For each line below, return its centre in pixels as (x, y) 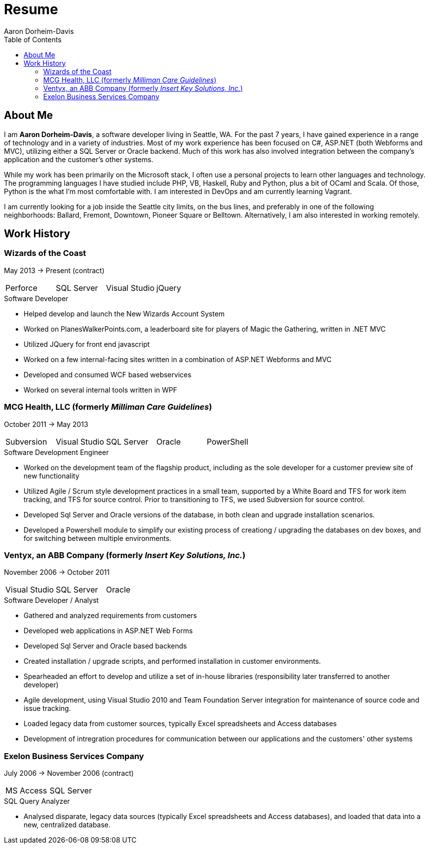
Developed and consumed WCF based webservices (108, 374)
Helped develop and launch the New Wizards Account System (124, 313)
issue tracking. (47, 708)
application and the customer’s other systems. (79, 159)
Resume (31, 9)
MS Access (26, 791)
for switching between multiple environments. (98, 538)
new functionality (52, 476)
